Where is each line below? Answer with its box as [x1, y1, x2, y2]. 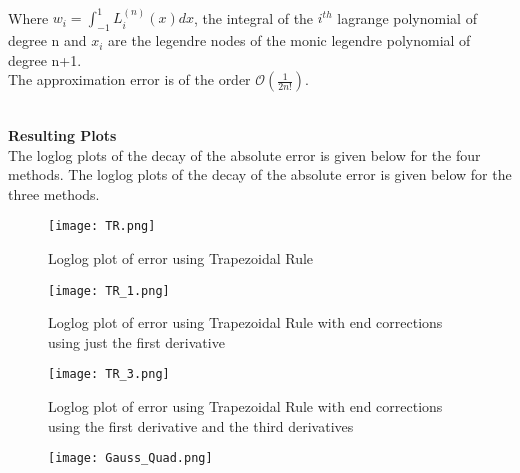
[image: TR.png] [48, 219, 156, 234]
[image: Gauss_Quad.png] [48, 451, 213, 466]
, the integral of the [194, 7, 314, 28]
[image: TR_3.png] [48, 367, 170, 382]
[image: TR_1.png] [48, 283, 170, 298]
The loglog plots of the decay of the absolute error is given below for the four [8, 144, 481, 165]
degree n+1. [8, 49, 82, 70]
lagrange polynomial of [337, 7, 477, 28]
